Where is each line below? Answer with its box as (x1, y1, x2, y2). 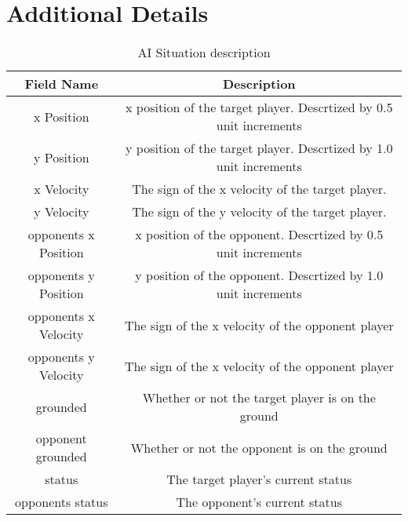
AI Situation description (137, 43, 271, 62)
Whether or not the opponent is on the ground (130, 438, 388, 457)
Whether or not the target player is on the (142, 388, 376, 407)
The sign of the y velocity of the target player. (132, 202, 387, 221)
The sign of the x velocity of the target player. (132, 180, 387, 199)
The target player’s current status (166, 470, 352, 489)
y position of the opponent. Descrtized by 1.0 (135, 266, 384, 285)
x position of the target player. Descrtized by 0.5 (126, 98, 393, 117)
